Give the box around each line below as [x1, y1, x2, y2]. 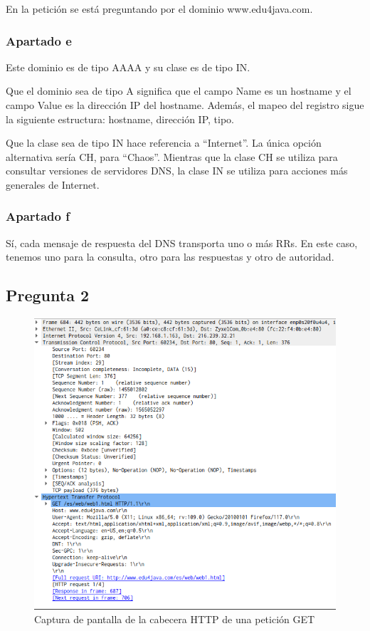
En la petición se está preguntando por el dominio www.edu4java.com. [6, 1, 313, 16]
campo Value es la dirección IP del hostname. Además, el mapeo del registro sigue [6, 98, 364, 112]
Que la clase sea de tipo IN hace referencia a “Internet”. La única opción [6, 135, 322, 150]
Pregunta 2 [6, 284, 90, 306]
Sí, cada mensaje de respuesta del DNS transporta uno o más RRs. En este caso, [6, 235, 358, 250]
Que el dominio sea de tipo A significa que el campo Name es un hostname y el [6, 83, 351, 98]
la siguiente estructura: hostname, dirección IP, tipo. [6, 111, 235, 126]
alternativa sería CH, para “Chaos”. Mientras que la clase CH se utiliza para [6, 149, 338, 164]
